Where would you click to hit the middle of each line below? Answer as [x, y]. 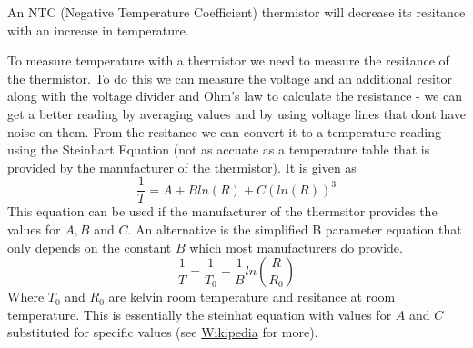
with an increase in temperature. [98, 30]
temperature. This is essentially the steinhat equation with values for [200, 314]
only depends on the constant [90, 247]
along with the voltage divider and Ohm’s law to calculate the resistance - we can [235, 96]
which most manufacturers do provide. [296, 247]
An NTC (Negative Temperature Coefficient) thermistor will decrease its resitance [236, 12]
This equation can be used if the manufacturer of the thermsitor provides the [222, 211]
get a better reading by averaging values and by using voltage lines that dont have [236, 113]
